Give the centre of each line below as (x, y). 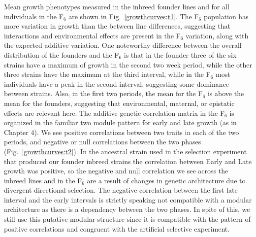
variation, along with (217, 35)
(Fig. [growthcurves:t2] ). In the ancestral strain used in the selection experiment (126, 151)
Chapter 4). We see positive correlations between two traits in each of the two (122, 132)
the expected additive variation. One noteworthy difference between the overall (123, 45)
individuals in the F (34, 16)
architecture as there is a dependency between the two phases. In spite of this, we (127, 209)
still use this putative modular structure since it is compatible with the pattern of (127, 219)
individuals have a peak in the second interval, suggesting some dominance (116, 84)
